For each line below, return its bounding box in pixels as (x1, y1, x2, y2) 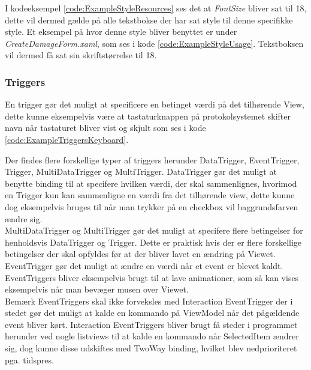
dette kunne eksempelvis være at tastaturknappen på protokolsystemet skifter (5, 109, 291, 122)
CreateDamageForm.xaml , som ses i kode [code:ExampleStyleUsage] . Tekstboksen (5, 37, 304, 49)
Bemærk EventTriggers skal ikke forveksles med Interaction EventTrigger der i (5, 294, 293, 307)
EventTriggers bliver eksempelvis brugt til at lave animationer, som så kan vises (5, 271, 299, 284)
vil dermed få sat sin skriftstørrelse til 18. (5, 49, 157, 61)
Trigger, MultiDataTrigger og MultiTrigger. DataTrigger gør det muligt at (5, 165, 277, 178)
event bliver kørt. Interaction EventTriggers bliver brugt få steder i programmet (5, 318, 298, 330)
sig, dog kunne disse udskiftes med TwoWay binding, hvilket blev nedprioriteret (5, 342, 297, 354)
